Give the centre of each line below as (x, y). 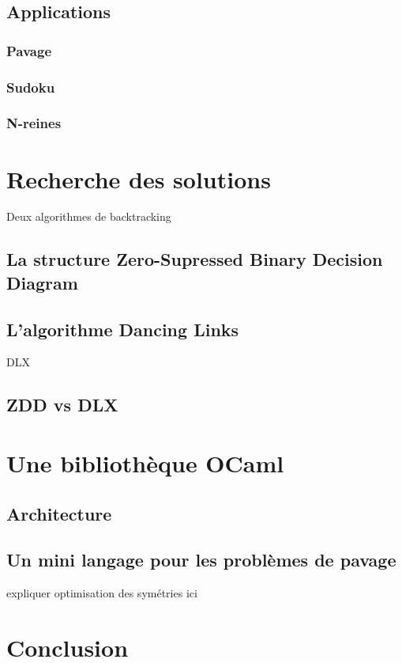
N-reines (34, 123)
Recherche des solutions (139, 178)
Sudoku (31, 87)
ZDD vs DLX (62, 405)
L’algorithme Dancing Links (123, 329)
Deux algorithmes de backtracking (89, 216)
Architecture (59, 513)
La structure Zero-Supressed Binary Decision (195, 259)
